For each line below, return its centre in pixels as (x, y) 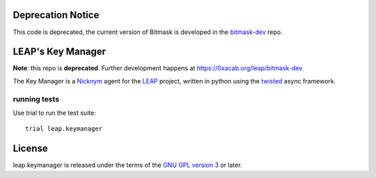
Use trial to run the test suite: (55, 113)
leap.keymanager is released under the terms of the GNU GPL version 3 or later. (128, 165)
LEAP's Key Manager (59, 52)
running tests (36, 99)
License (30, 148)
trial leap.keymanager (64, 129)
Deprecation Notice (56, 15)
